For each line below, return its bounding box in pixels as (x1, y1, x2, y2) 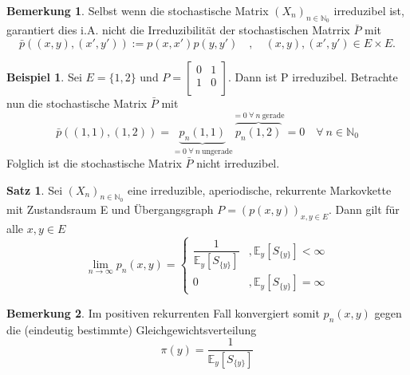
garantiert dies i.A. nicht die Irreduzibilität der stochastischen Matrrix (6, 22, 350, 38)
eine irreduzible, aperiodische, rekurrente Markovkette (127, 181, 392, 198)
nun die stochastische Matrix (6, 94, 148, 111)
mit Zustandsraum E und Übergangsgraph (6, 200, 214, 217)
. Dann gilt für (328, 200, 400, 217)
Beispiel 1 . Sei (6, 68, 82, 85)
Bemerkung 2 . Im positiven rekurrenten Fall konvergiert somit (6, 304, 320, 321)
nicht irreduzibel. (196, 155, 280, 172)
